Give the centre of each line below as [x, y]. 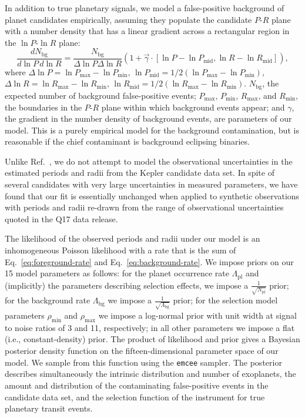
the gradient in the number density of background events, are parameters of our [148, 118]
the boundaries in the [43, 107]
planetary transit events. [49, 408]
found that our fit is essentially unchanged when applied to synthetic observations [152, 195]
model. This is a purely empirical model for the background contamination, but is [152, 130]
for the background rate [48, 300]
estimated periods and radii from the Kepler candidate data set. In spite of [140, 173]
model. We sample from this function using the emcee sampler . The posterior [143, 362]
